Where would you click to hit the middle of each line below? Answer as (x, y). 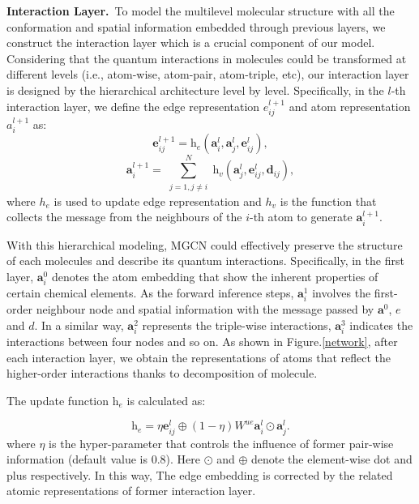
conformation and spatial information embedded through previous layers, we (196, 26)
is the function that (328, 201)
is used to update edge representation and (158, 201)
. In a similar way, (79, 325)
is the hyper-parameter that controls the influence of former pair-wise (221, 443)
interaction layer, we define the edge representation (133, 106)
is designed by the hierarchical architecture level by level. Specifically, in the (195, 90)
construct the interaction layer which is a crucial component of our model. (191, 43)
